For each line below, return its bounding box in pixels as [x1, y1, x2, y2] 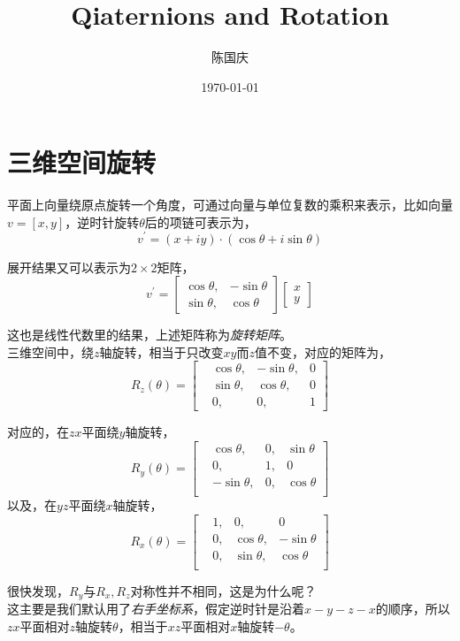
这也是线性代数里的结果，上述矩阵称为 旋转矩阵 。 [7, 325, 292, 344]
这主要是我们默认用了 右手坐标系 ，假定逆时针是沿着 [7, 599, 304, 618]
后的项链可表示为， [144, 212, 257, 231]
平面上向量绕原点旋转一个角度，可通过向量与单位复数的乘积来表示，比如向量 [7, 195, 453, 214]
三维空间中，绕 [7, 342, 94, 361]
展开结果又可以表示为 [7, 257, 131, 276]
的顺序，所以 [375, 599, 450, 618]
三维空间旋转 [7, 144, 157, 180]
